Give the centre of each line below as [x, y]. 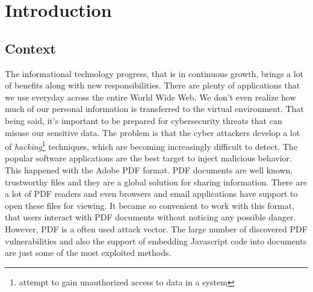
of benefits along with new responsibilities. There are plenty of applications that [153, 85]
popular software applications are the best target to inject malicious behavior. [148, 158]
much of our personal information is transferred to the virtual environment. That [154, 109]
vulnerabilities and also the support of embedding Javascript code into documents [156, 241]
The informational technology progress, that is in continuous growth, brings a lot [154, 73]
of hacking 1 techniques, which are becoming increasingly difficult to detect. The [151, 145]
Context [30, 48]
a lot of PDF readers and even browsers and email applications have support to [151, 194]
